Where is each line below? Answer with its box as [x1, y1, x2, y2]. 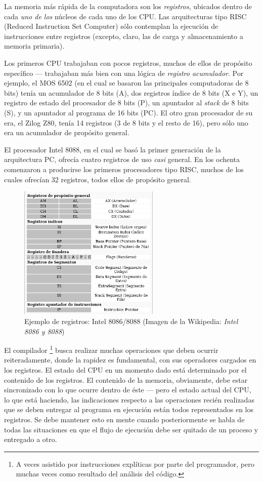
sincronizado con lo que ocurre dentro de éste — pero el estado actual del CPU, [4, 384, 251, 395]
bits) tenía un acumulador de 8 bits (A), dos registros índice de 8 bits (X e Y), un [4, 87, 258, 98]
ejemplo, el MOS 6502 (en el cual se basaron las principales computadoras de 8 [4, 77, 249, 88]
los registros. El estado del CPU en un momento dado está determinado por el [4, 365, 247, 375]
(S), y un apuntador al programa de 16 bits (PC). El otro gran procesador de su [4, 107, 253, 117]
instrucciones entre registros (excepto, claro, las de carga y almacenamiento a [4, 30, 243, 41]
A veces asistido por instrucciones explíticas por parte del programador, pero [16, 458, 254, 469]
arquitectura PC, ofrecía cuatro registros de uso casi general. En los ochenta [4, 154, 240, 165]
